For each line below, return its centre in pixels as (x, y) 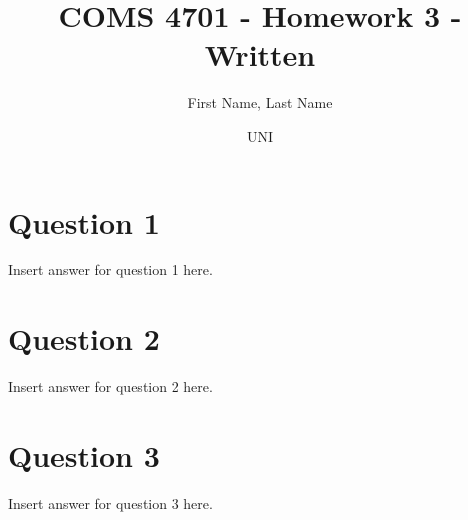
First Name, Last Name (260, 102)
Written (260, 54)
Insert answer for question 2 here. (110, 386)
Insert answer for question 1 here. (110, 269)
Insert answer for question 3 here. (110, 502)
